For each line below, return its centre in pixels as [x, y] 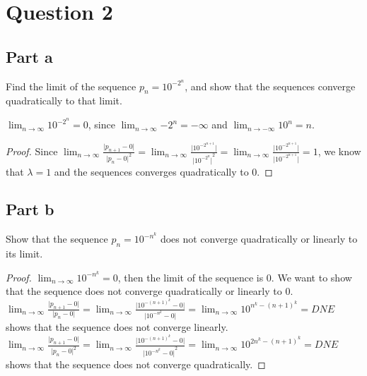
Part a [29, 56]
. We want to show [311, 277]
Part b [30, 209]
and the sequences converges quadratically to [151, 171]
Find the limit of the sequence [71, 86]
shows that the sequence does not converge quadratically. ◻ [136, 364]
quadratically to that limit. [64, 101]
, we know [339, 151]
